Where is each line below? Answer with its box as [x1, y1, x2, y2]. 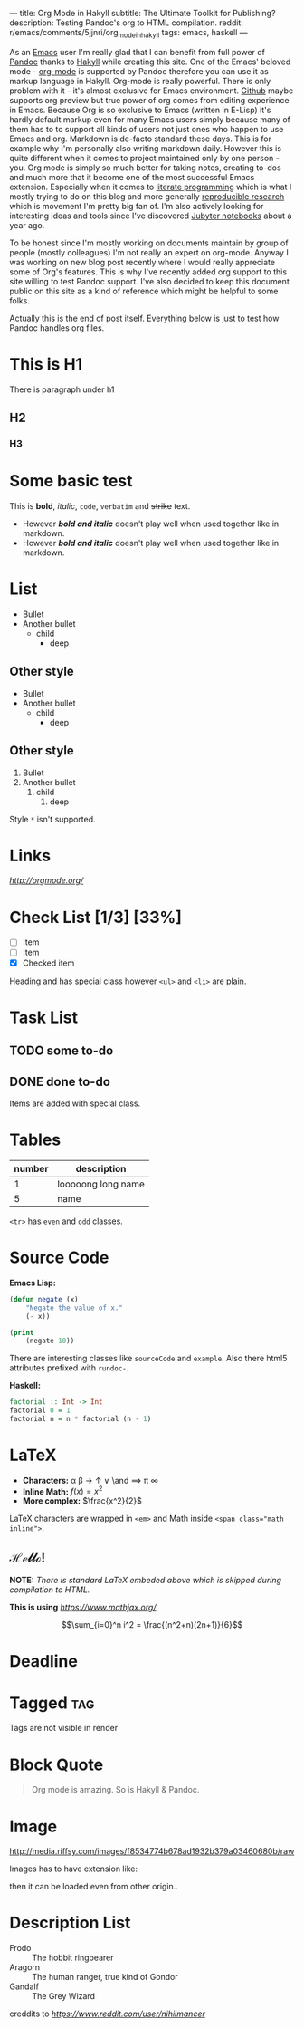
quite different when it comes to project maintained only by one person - [9, 152, 280, 163]
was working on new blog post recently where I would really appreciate [9, 256, 276, 267]
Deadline [9, 1651, 79, 1672]
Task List [9, 1007, 79, 1027]
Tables [9, 1129, 62, 1150]
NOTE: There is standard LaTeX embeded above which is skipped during [9, 1575, 282, 1586]
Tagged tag [9, 1693, 95, 1713]
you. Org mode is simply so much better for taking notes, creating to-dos [9, 162, 282, 173]
